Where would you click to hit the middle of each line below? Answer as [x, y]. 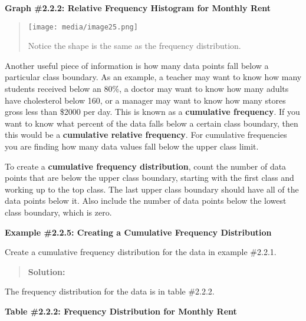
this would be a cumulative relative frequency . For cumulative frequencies [146, 135]
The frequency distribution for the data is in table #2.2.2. [110, 291]
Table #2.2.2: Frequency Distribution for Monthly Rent [121, 311]
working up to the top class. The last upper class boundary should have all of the [152, 189]
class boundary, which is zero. [58, 212]
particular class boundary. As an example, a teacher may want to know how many [153, 77]
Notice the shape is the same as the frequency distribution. [134, 46]
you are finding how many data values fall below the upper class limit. [132, 146]
